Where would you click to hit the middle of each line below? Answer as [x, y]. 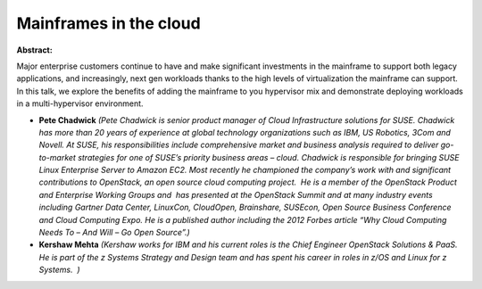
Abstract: [34, 50]
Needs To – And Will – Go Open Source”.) [115, 233]
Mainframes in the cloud [108, 23]
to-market [57, 157]
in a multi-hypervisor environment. [80, 103]
